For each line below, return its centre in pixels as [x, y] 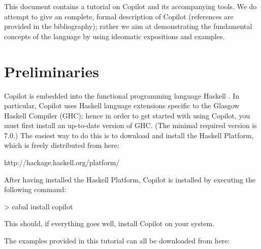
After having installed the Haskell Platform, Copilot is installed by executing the [130, 179]
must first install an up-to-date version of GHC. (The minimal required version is [130, 125]
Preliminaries [52, 71]
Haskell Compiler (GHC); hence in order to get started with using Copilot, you [127, 115]
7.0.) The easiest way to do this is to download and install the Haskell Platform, [129, 135]
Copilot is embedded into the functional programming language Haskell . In [122, 95]
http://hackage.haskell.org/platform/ [62, 162]
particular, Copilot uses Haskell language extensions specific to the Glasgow [122, 105]
